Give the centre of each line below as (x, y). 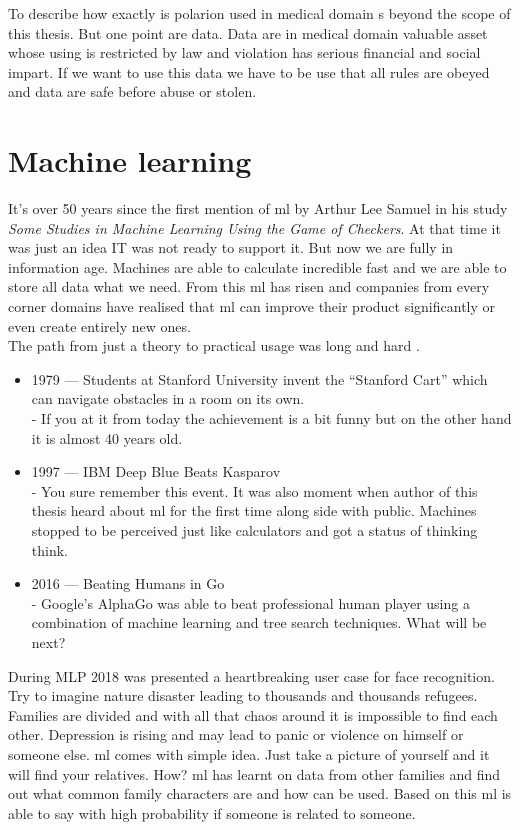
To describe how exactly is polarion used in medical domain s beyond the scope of (259, 13)
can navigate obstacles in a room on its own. (168, 398)
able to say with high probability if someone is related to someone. (212, 812)
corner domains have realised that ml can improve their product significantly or (252, 306)
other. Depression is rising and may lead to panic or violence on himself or (236, 734)
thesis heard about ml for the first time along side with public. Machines (254, 510)
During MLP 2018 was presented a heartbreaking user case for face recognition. (251, 675)
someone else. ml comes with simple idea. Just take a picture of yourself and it (249, 753)
